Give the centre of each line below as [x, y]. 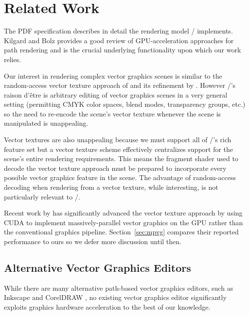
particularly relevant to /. [42, 196]
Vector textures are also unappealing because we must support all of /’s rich [118, 140]
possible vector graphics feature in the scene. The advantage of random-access [120, 177]
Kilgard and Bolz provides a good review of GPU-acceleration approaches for [119, 40]
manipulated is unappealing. [46, 123]
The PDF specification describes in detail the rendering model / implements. [118, 31]
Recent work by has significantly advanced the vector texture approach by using [123, 213]
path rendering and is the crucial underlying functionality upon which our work [123, 50]
